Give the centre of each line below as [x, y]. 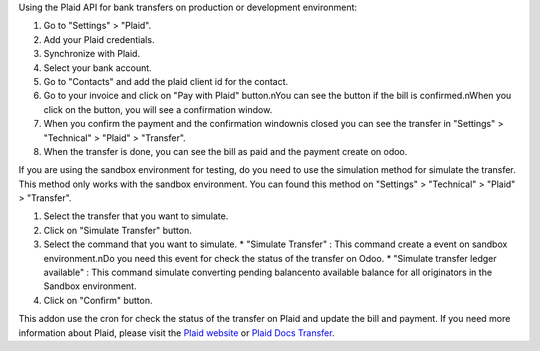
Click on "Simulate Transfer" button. [117, 230]
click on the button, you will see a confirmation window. [158, 109]
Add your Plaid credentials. [99, 39]
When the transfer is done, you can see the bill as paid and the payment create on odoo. [225, 151]
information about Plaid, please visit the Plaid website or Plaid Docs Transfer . [176, 332]
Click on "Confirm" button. [98, 300]
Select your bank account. [97, 67]
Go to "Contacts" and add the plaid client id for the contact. [166, 81]
